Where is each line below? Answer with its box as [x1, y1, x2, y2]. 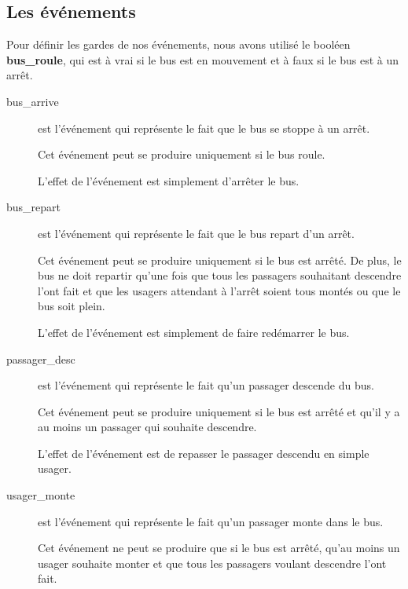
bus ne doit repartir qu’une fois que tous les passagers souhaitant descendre [38, 267, 402, 284]
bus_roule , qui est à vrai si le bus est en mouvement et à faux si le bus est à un [6, 51, 399, 68]
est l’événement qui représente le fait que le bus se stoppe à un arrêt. [38, 119, 370, 136]
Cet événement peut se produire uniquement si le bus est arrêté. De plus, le [38, 251, 402, 268]
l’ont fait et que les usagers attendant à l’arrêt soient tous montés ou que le [38, 282, 401, 298]
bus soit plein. [38, 298, 105, 314]
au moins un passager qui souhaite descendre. [38, 419, 257, 435]
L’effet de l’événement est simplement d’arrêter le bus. [38, 172, 300, 188]
